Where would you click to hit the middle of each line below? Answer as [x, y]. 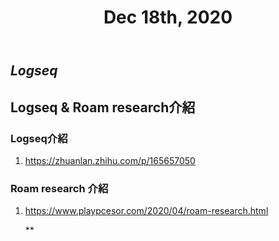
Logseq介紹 [39, 138]
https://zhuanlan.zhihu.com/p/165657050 [110, 160]
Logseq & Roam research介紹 [103, 107]
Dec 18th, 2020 [168, 17]
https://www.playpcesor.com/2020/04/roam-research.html [146, 211]
